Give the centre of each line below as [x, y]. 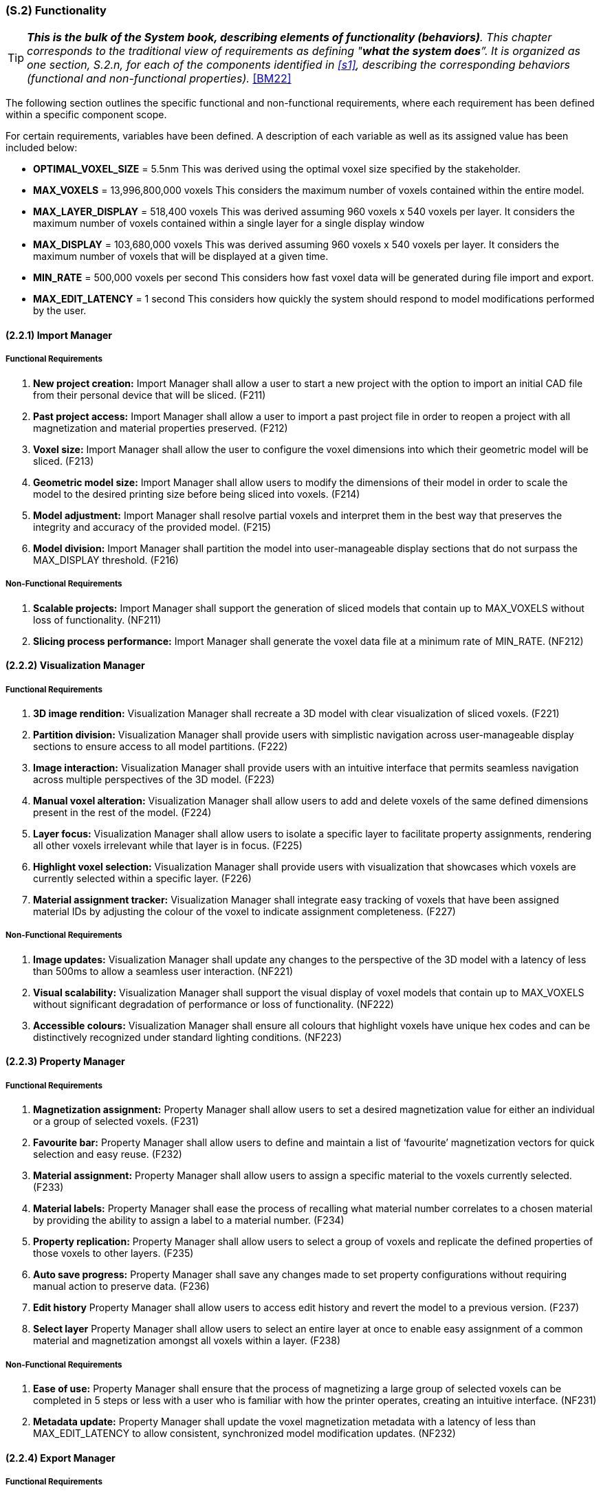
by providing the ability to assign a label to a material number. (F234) [189, 1220]
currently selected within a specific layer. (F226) [142, 878]
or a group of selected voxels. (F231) [116, 1121]
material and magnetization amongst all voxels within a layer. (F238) [187, 1341]
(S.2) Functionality [56, 10]
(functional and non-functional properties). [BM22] [159, 79]
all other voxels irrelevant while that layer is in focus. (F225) [168, 845]
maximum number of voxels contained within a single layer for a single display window [229, 223]
